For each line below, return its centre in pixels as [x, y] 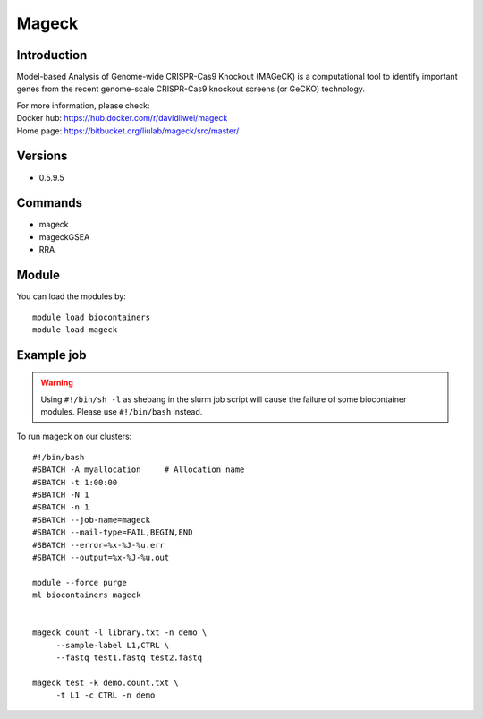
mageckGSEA [64, 236]
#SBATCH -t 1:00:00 [75, 482]
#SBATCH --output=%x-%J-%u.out [101, 557]
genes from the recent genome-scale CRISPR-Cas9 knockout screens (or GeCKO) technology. [191, 89]
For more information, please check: [83, 105]
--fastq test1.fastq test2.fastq [129, 658]
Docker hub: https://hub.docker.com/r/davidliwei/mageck [122, 118]
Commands [50, 203]
